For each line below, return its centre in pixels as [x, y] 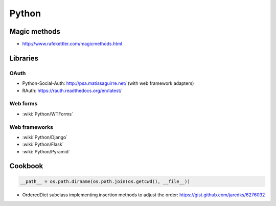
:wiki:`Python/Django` [45, 137]
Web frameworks [31, 127]
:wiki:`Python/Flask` [43, 144]
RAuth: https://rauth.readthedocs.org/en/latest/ [72, 90]
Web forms [24, 104]
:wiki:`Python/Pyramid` [46, 151]
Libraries [24, 58]
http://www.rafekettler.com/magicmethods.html [72, 44]
